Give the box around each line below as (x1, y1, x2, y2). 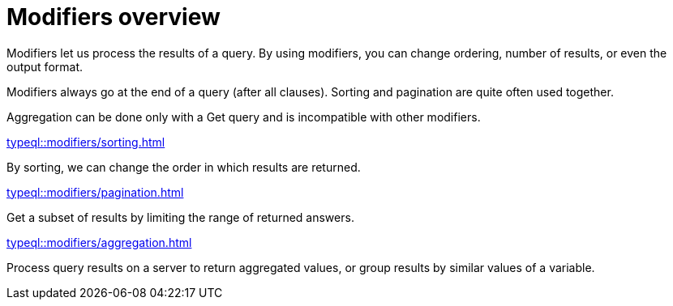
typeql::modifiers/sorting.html (6, 134, 165, 149)
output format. (6, 59, 84, 74)
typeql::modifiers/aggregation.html (6, 235, 192, 249)
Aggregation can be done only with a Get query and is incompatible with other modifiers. (6, 109, 481, 124)
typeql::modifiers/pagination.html (6, 185, 184, 199)
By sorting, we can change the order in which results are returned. (6, 159, 361, 174)
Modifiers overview (6, 3, 221, 31)
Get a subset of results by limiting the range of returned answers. (6, 210, 354, 224)
